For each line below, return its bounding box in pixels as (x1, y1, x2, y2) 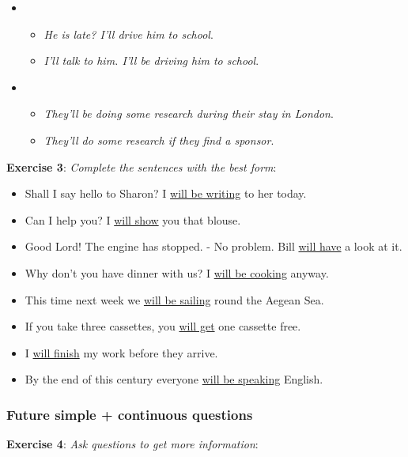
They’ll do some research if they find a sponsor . (43, 131, 274, 148)
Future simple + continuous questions (6, 404, 253, 424)
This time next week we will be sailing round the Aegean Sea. (25, 291, 324, 308)
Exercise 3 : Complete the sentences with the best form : (6, 158, 277, 175)
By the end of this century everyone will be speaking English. (25, 371, 323, 387)
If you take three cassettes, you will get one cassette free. (25, 318, 301, 334)
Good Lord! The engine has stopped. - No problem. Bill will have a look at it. (25, 238, 402, 255)
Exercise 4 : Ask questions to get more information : (6, 436, 259, 452)
